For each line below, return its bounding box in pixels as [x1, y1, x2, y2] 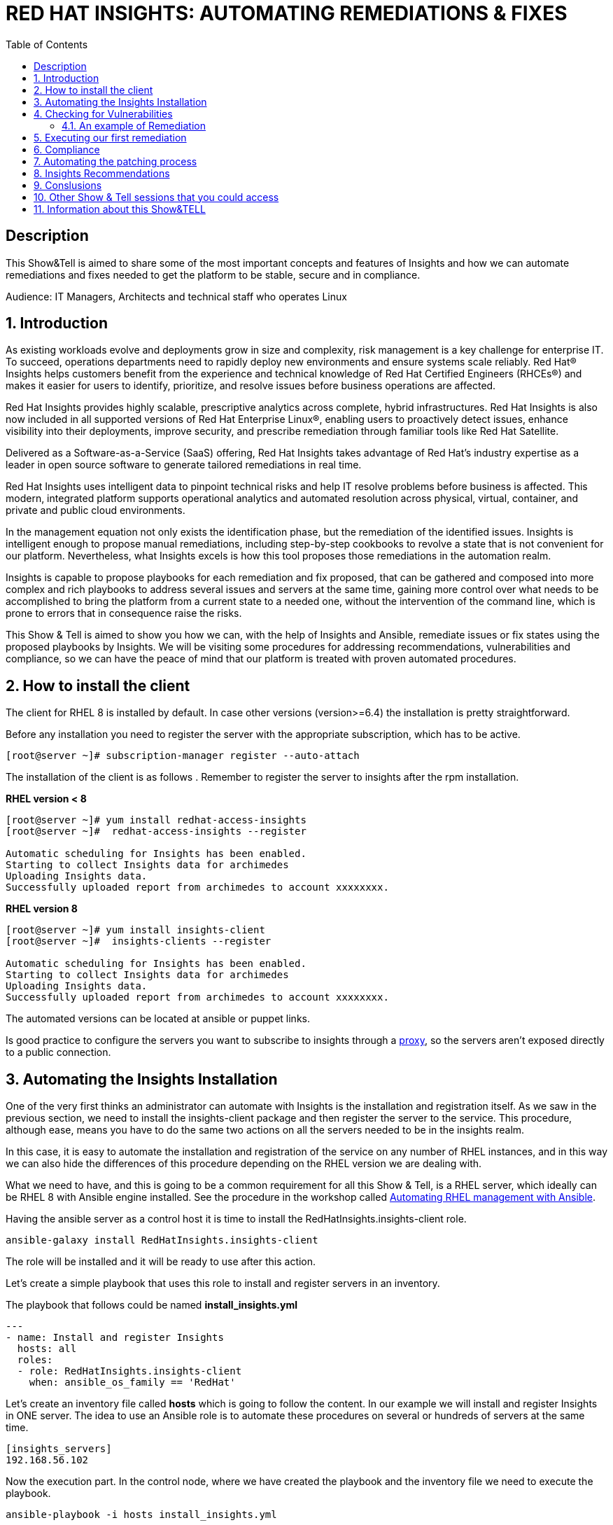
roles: [17, 1354, 53, 1366]
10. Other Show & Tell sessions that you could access [34, 190, 279, 203]
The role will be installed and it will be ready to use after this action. [6, 1255, 316, 1268]
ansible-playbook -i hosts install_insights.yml [6, 1509, 277, 1521]
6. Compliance [34, 143, 100, 155]
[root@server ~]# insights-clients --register [6, 935, 272, 947]
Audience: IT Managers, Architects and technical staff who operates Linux [6, 290, 347, 302]
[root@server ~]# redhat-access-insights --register [6, 826, 306, 837]
